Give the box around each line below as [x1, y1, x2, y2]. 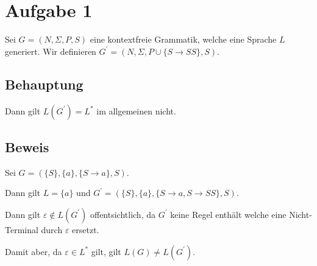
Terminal [5, 223, 38, 236]
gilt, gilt [91, 245, 121, 257]
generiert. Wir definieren [5, 44, 96, 57]
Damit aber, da [5, 245, 62, 257]
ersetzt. [72, 223, 99, 236]
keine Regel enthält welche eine [170, 208, 287, 220]
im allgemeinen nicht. [96, 104, 176, 117]
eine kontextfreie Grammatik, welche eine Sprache [90, 33, 277, 46]
